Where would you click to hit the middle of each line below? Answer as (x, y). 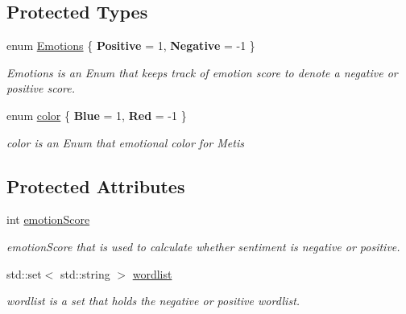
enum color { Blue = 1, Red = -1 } (97, 115)
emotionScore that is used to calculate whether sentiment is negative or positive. (203, 246)
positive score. (41, 88)
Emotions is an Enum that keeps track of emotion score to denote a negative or (202, 72)
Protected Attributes (96, 186)
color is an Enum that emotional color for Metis (125, 142)
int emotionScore (48, 219)
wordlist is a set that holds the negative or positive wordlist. (153, 301)
